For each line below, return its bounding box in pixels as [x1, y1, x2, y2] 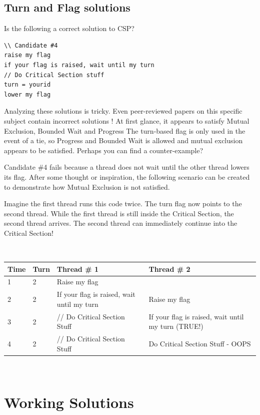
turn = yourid [4, 81, 51, 89]
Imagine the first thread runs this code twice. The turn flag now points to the [4, 198, 242, 209]
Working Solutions [4, 391, 134, 412]
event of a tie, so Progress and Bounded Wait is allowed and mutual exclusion [4, 135, 243, 146]
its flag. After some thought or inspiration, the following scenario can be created [4, 171, 250, 182]
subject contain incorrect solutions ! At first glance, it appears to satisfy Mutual [4, 115, 249, 126]
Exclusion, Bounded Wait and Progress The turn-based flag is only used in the [4, 125, 245, 136]
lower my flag [4, 91, 51, 98]
